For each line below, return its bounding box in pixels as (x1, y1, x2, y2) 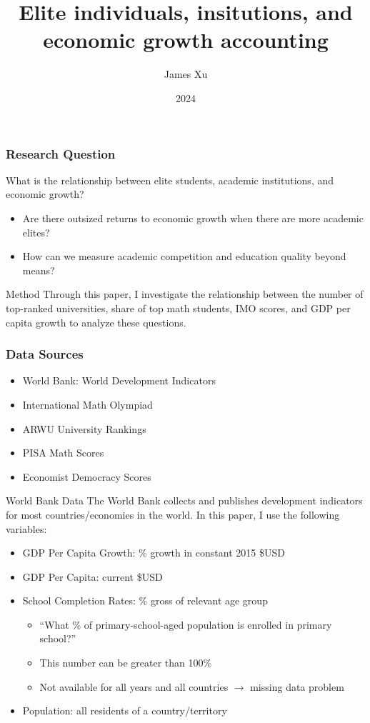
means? (22, 262, 55, 277)
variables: (6, 521, 47, 536)
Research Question (6, 144, 116, 162)
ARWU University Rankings (22, 421, 146, 436)
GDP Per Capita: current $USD (22, 569, 163, 584)
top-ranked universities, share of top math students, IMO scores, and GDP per (6, 300, 351, 315)
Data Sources (6, 345, 84, 363)
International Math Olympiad (22, 397, 153, 412)
